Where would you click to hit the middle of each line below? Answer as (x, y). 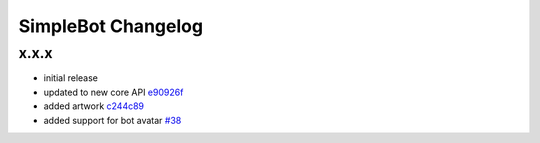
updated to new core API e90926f (113, 92)
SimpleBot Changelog (111, 26)
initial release (71, 78)
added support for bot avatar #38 (112, 120)
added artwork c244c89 (94, 106)
